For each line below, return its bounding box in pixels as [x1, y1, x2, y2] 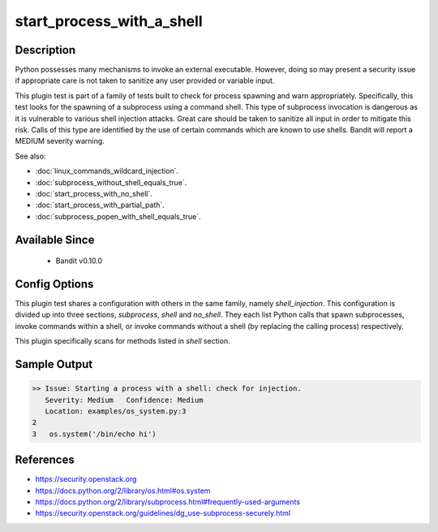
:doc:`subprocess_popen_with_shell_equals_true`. [35, 211, 201, 221]
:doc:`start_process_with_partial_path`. [35, 200, 165, 210]
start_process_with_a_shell [15, 12, 203, 30]
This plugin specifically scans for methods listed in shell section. [15, 336, 230, 346]
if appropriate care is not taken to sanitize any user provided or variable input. [15, 76, 275, 85]
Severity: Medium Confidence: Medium [45, 395, 204, 404]
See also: [15, 151, 46, 161]
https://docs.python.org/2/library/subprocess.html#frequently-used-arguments [35, 497, 300, 507]
